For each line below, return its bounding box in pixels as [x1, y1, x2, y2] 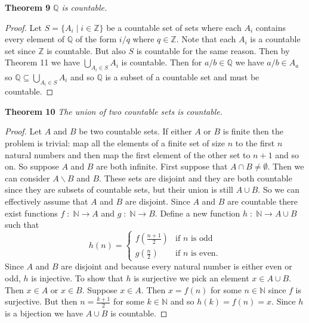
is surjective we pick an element [134, 271, 249, 284]
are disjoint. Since [125, 195, 190, 207]
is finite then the [223, 125, 283, 137]
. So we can [258, 183, 299, 196]
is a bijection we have [5, 306, 84, 319]
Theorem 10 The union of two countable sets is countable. [5, 105, 223, 117]
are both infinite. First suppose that [96, 160, 228, 173]
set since [5, 44, 36, 57]
